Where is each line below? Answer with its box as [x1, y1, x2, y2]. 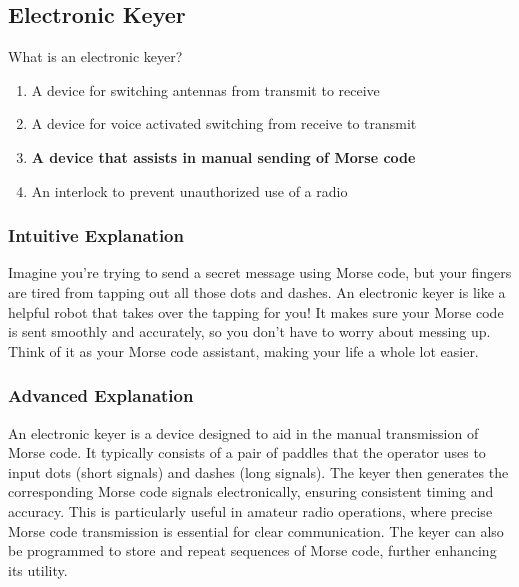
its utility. [8, 559, 68, 580]
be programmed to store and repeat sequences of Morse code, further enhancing [8, 540, 497, 561]
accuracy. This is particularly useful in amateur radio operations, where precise [8, 500, 493, 521]
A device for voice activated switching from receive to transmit [31, 113, 417, 134]
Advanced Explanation [8, 383, 194, 408]
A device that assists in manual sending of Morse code [31, 146, 416, 167]
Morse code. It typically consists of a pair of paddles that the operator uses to [8, 442, 486, 463]
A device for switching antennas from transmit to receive [31, 79, 380, 100]
